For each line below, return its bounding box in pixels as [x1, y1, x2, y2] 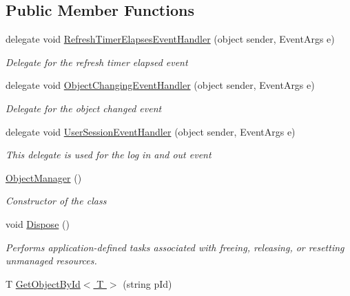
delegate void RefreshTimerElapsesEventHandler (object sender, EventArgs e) [6, 32, 335, 46]
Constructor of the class [6, 193, 107, 208]
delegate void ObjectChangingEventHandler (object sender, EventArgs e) [6, 78, 315, 92]
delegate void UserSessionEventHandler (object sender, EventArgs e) [6, 124, 296, 138]
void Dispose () [6, 216, 70, 231]
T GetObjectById [6, 276, 81, 290]
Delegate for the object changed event [6, 101, 162, 115]
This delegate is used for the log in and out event [6, 147, 212, 162]
